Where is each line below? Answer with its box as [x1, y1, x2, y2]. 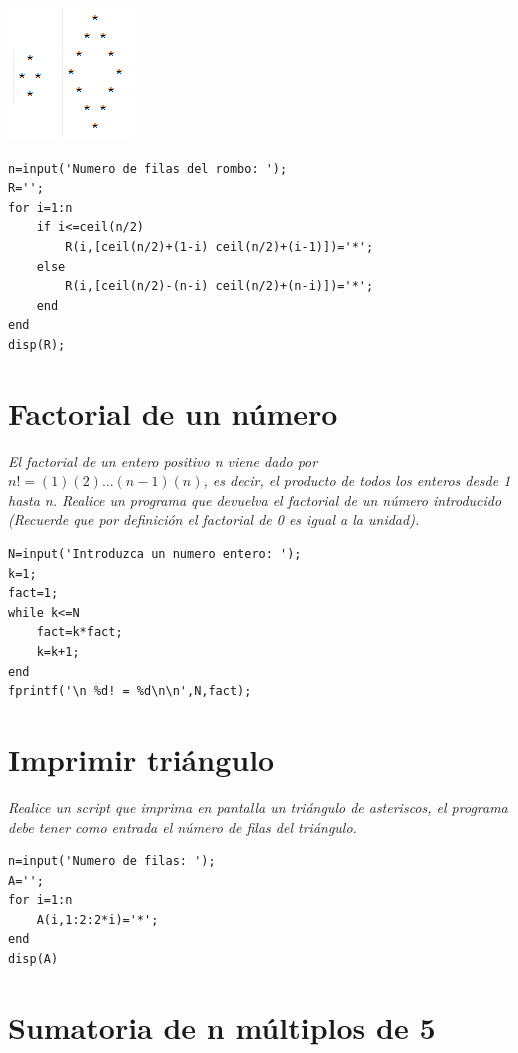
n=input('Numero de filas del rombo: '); [8, 161, 288, 176]
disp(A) [8, 952, 59, 967]
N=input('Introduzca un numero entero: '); [8, 547, 302, 562]
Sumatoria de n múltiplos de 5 [8, 1006, 436, 1047]
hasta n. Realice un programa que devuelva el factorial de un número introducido [8, 489, 502, 510]
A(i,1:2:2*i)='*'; [36, 912, 159, 927]
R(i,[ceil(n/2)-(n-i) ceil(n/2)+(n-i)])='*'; [65, 279, 374, 294]
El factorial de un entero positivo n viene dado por [8, 450, 318, 471]
